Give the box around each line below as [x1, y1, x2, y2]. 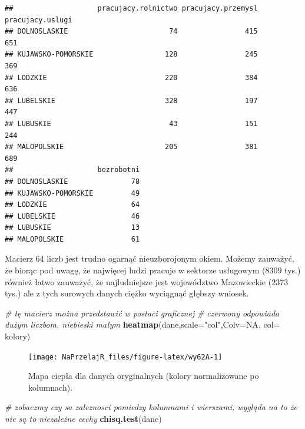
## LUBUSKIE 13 [5, 223, 140, 232]
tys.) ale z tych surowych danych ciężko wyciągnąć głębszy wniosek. [5, 287, 249, 299]
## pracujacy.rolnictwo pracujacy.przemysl [5, 4, 258, 12]
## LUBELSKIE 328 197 [5, 96, 258, 105]
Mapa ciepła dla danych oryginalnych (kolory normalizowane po [28, 369, 259, 382]
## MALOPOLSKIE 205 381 [5, 143, 258, 151]
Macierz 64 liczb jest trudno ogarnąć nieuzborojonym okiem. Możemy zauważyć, [5, 252, 294, 265]
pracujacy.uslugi [5, 15, 72, 24]
